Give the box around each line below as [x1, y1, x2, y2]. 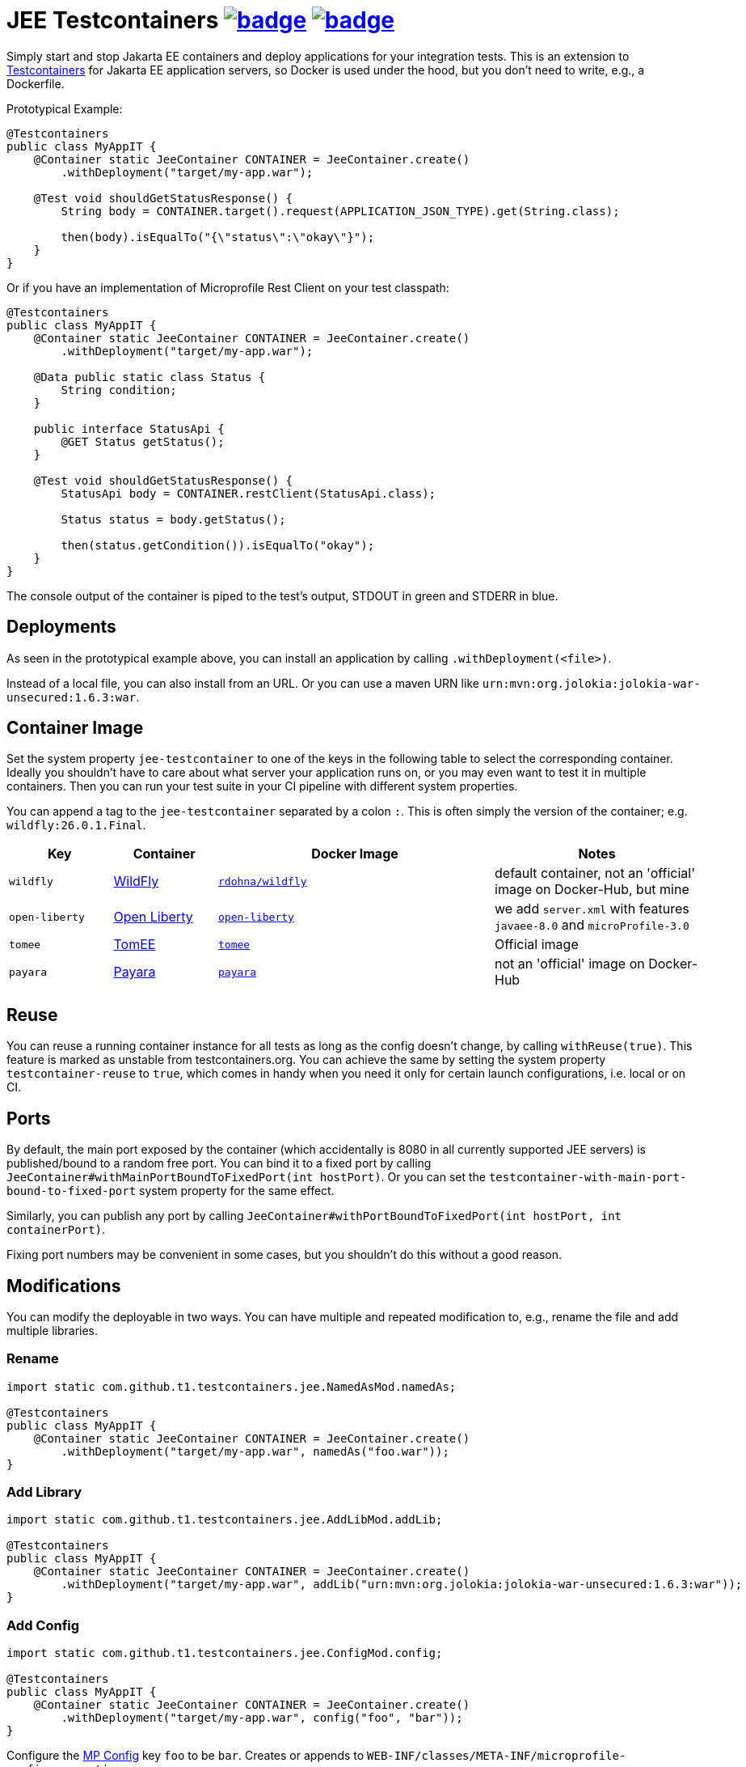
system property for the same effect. [139, 1184, 335, 1198]
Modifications [6, 1275, 121, 1296]
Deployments [6, 617, 116, 638]
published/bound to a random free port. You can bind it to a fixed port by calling [6, 1156, 432, 1171]
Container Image [6, 718, 144, 739]
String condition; [61, 383, 177, 396]
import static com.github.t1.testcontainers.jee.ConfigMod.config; [6, 1646, 443, 1660]
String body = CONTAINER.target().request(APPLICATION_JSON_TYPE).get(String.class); [61, 204, 620, 218]
